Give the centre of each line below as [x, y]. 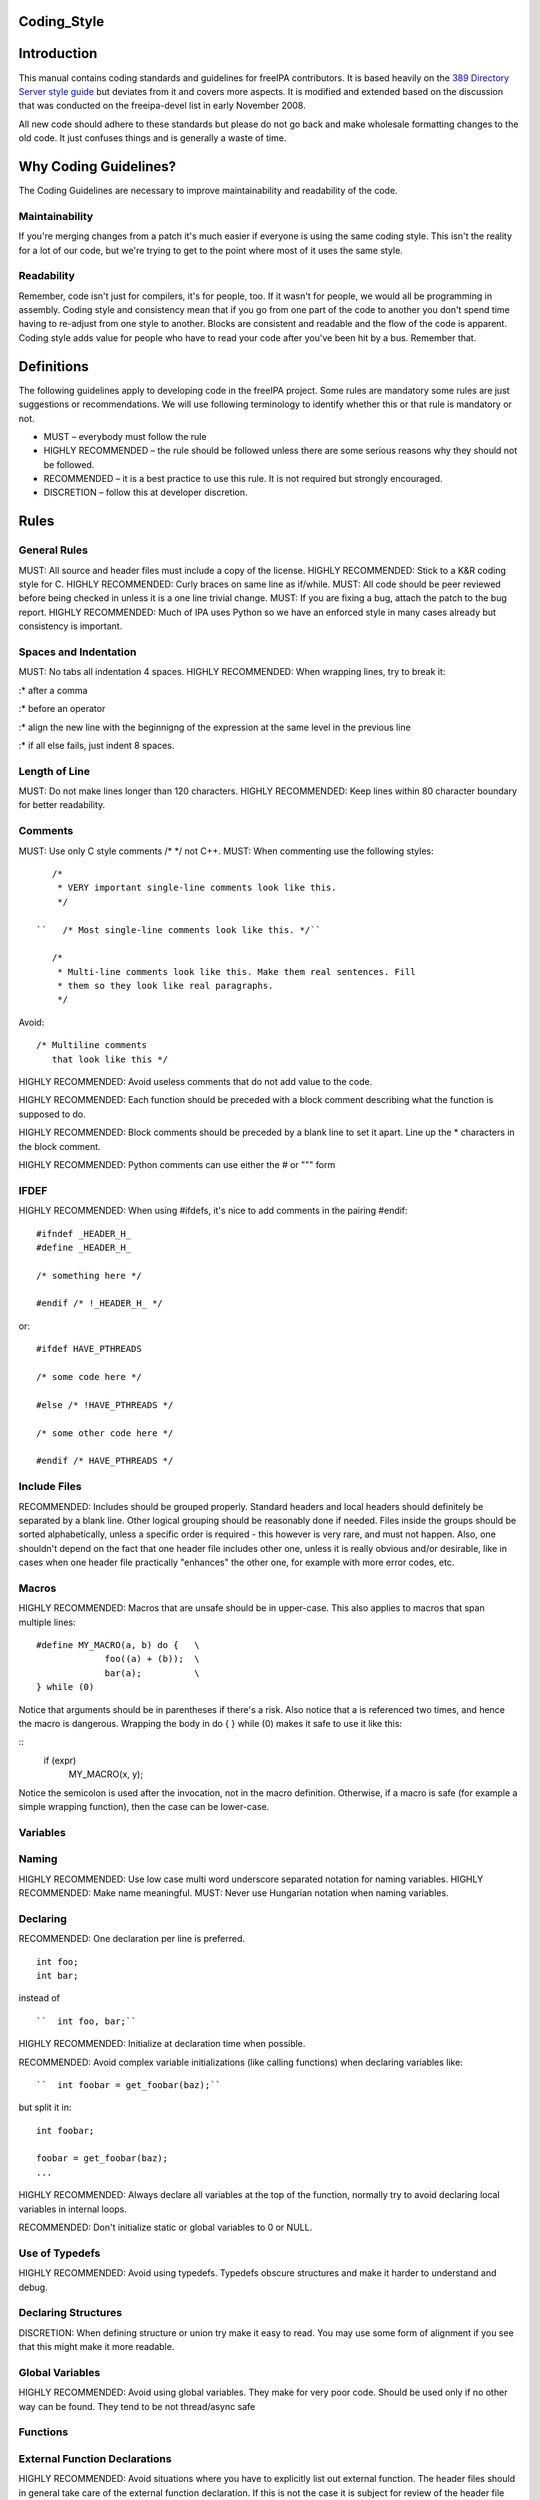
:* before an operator [62, 709]
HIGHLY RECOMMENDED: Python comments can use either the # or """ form [177, 1164]
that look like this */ [110, 1059]
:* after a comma [53, 690]
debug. [33, 2287]
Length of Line [54, 771]
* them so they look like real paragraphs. [165, 986]
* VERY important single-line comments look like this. [196, 888]
